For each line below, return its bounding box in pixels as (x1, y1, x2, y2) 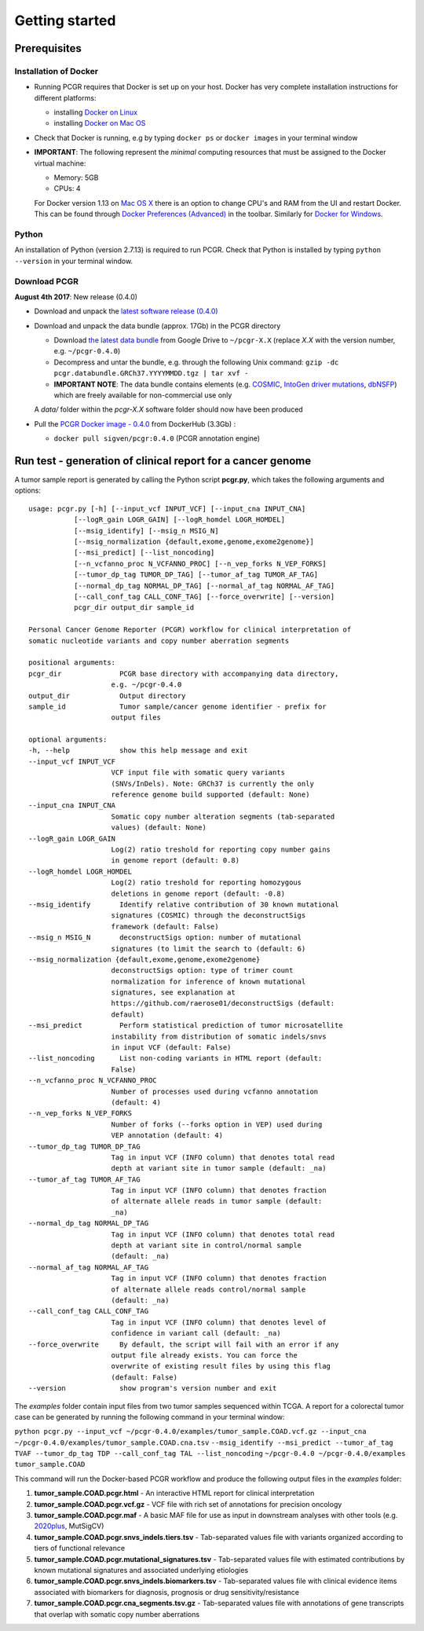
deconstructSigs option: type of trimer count (111, 966, 294, 975)
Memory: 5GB (53, 173, 99, 182)
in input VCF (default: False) (111, 1043, 232, 1052)
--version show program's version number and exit (28, 1384, 277, 1393)
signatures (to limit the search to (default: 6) (111, 944, 306, 953)
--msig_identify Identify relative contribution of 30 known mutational (28, 900, 339, 909)
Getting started (14, 12, 116, 29)
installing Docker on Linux (53, 108, 137, 117)
